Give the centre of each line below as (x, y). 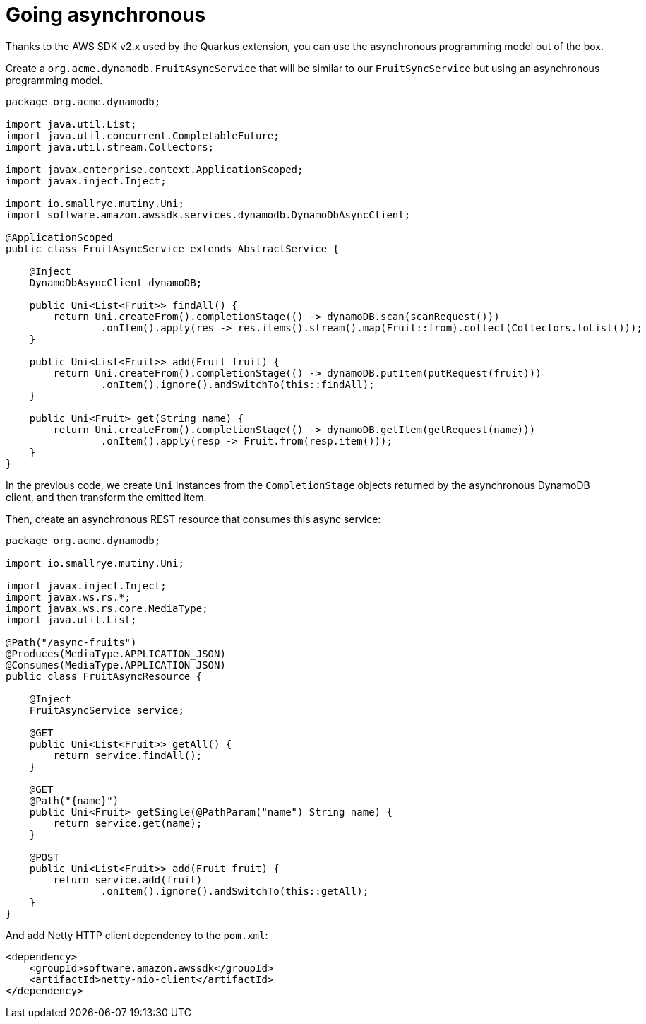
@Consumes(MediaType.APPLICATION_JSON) (116, 665)
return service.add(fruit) (128, 879)
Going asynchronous (106, 15)
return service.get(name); (128, 823)
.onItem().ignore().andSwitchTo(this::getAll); (235, 891)
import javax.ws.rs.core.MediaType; (107, 608)
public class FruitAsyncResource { (104, 676)
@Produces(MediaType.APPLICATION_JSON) (116, 653)
